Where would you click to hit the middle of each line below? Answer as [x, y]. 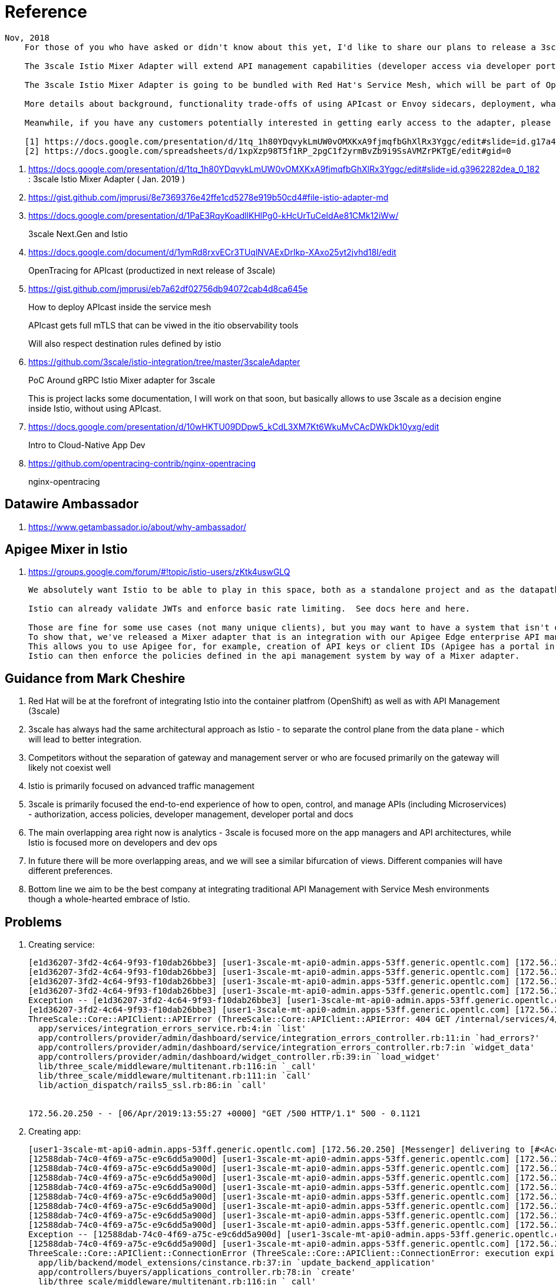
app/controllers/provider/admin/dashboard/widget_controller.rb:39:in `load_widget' [239, 1057]
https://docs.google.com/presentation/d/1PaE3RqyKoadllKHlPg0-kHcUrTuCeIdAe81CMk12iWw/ [214, 215]
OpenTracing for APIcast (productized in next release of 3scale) [152, 270]
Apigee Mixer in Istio [66, 550]
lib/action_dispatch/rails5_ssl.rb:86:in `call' [152, 1085]
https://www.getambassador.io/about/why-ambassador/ [138, 527]
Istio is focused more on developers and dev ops [123, 843]
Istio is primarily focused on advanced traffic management [142, 786]
